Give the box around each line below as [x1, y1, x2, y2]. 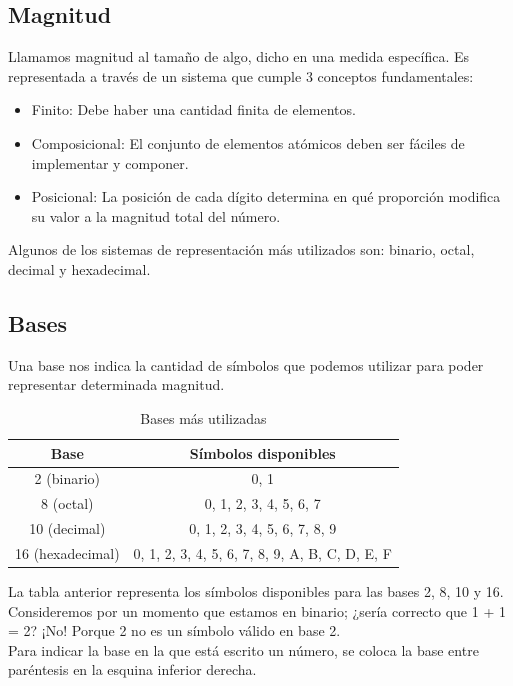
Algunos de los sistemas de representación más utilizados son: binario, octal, [8, 239, 475, 260]
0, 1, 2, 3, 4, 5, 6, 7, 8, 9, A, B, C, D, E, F [133, 542, 392, 563]
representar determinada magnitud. [8, 374, 225, 395]
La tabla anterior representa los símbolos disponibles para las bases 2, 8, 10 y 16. [8, 581, 504, 601]
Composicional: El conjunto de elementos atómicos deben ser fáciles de [31, 132, 465, 153]
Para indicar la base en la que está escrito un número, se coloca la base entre [8, 639, 479, 660]
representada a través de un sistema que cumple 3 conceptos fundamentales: [8, 65, 474, 86]
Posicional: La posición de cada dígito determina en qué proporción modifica [31, 186, 501, 207]
